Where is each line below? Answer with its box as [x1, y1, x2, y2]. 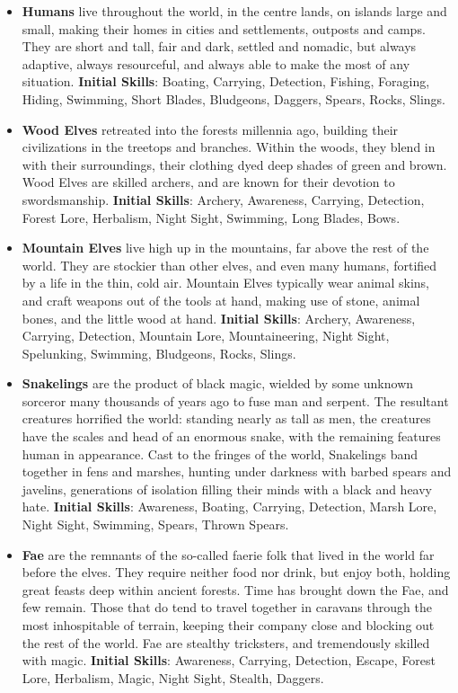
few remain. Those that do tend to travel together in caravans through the [22, 598, 432, 617]
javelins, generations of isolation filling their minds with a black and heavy [22, 479, 432, 498]
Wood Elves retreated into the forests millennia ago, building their [22, 120, 399, 138]
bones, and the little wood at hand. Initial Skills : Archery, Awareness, [22, 308, 416, 327]
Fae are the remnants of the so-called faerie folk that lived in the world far [22, 545, 435, 564]
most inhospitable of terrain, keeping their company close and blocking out [22, 616, 435, 634]
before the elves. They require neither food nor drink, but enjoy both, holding [22, 563, 451, 582]
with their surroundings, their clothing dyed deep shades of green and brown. [22, 155, 447, 173]
